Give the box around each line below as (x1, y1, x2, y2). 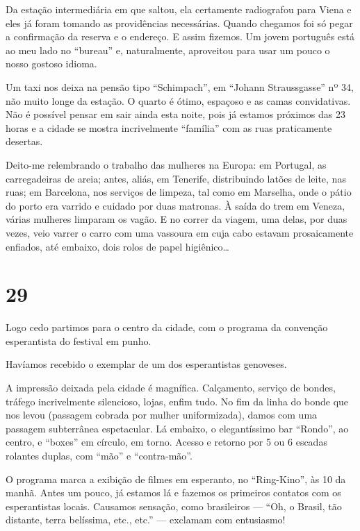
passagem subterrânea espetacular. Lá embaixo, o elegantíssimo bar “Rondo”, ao (6, 421, 349, 435)
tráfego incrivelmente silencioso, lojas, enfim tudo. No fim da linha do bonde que (6, 394, 349, 408)
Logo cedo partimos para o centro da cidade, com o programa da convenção (6, 320, 328, 335)
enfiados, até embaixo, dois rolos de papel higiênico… (6, 239, 229, 253)
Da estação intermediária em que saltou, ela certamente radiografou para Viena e (6, 2, 352, 16)
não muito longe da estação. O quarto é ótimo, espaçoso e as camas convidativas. (6, 93, 351, 108)
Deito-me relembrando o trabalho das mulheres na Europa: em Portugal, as (6, 157, 327, 171)
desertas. (6, 134, 43, 149)
